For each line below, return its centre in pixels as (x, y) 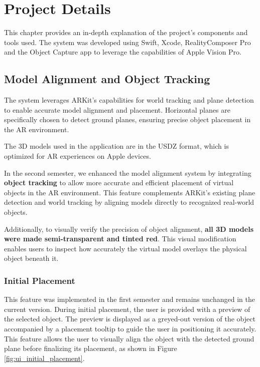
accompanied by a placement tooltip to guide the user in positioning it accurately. (130, 329)
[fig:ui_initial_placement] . (44, 358)
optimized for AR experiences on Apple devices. (78, 156)
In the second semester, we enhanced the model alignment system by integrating (128, 172)
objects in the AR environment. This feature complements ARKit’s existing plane (130, 192)
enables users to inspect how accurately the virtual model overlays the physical (125, 248)
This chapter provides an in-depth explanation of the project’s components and (126, 32)
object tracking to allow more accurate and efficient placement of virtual (119, 182)
